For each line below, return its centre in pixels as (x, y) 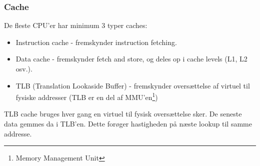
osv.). (24, 68)
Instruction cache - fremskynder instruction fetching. (96, 42)
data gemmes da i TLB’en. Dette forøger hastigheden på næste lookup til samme (128, 124)
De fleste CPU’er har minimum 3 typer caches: (76, 25)
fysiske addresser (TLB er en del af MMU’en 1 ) (87, 96)
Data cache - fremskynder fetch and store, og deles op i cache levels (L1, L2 (131, 59)
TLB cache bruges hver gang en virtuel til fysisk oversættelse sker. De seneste (123, 114)
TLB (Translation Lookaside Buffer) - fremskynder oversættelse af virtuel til (133, 85)
